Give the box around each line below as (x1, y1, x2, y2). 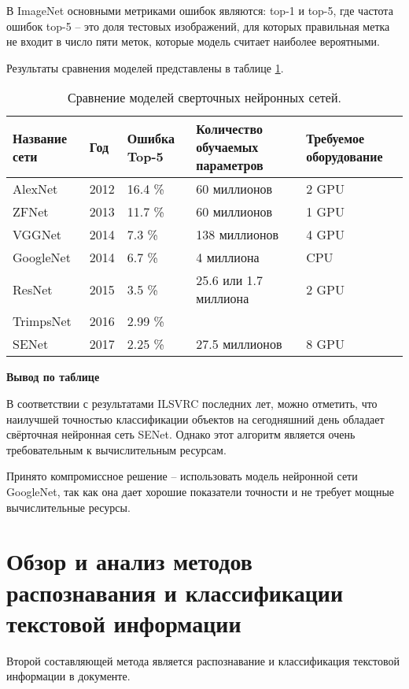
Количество (196, 120, 263, 139)
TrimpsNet (13, 312, 72, 331)
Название (13, 128, 68, 147)
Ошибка (127, 128, 175, 147)
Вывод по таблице (6, 369, 100, 385)
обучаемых (196, 138, 259, 157)
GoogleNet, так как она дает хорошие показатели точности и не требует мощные (6, 483, 395, 499)
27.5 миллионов (196, 335, 282, 354)
